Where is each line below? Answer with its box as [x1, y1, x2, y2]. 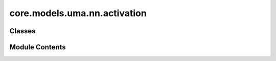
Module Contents [9, 43, 66, 51]
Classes [9, 27, 36, 35]
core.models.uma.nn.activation [9, 8, 147, 19]
